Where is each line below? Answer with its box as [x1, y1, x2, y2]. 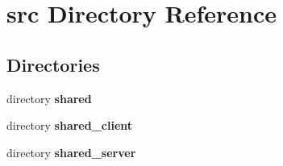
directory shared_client [6, 117, 133, 134]
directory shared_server [6, 143, 136, 160]
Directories [6, 52, 100, 77]
